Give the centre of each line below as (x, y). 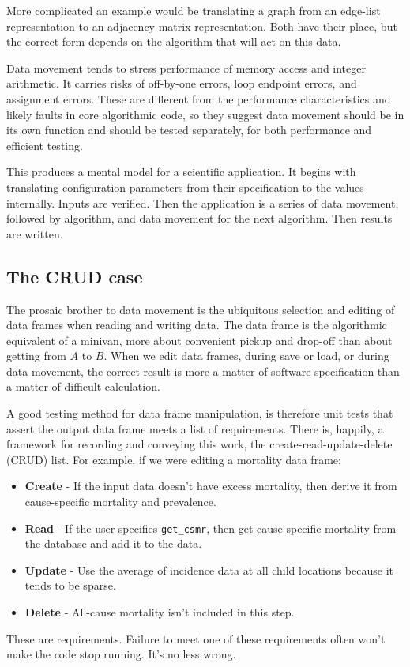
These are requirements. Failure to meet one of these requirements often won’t (196, 638)
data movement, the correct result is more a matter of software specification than (203, 371)
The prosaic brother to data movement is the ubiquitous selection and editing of (201, 309)
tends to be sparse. (70, 585)
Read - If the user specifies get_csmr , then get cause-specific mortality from (211, 528)
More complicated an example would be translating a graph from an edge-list (194, 10)
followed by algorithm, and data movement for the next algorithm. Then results (199, 218)
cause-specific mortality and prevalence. (120, 502)
